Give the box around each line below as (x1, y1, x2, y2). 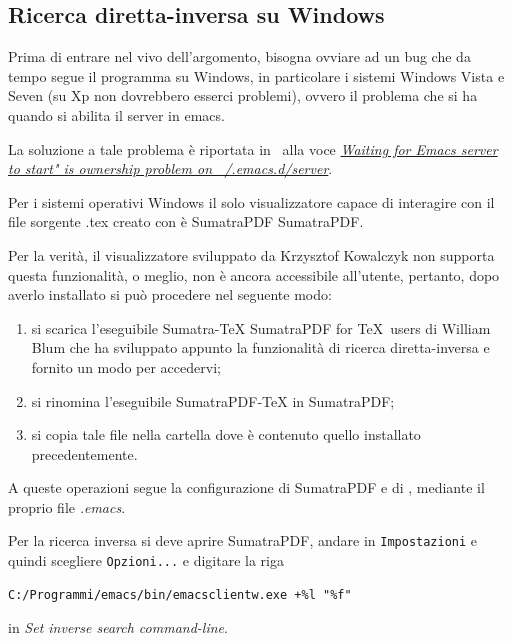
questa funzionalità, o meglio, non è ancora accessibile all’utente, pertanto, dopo (8, 264, 500, 285)
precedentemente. (31, 443, 138, 464)
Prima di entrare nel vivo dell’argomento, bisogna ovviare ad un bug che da (8, 46, 471, 67)
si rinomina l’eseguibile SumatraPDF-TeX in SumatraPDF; (31, 390, 395, 411)
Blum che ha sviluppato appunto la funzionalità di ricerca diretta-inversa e (31, 337, 490, 358)
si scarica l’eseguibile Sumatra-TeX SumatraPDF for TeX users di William (31, 317, 491, 338)
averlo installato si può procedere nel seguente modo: (8, 284, 332, 305)
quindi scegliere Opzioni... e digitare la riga (8, 550, 284, 571)
